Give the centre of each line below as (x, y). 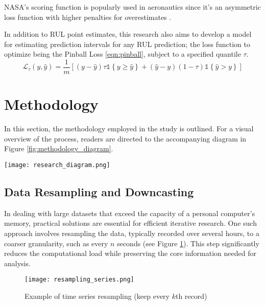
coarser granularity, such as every (56, 243)
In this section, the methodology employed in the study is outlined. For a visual (129, 128)
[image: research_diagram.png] (57, 165)
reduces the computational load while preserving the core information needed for (130, 253)
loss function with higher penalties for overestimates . (88, 17)
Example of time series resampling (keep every (97, 296)
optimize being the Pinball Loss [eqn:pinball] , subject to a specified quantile (123, 54)
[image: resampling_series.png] (79, 280)
